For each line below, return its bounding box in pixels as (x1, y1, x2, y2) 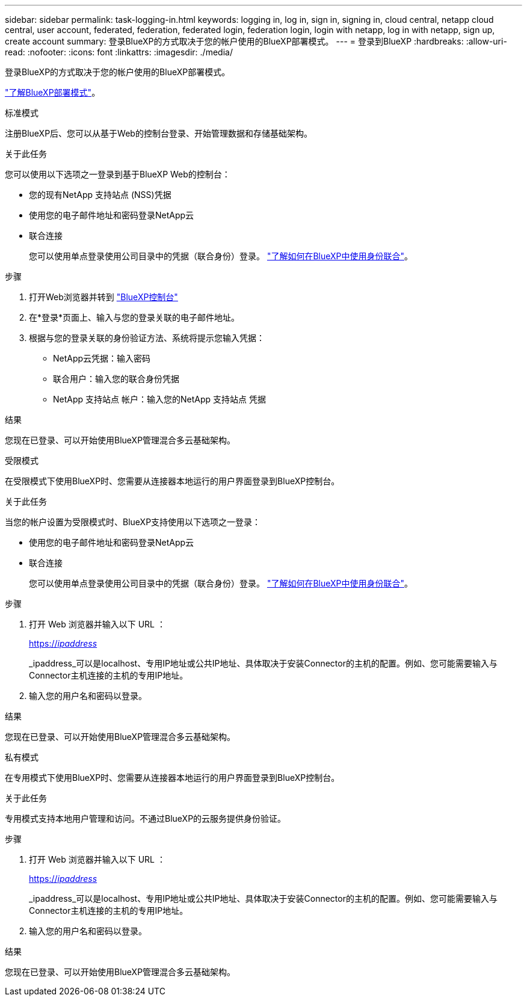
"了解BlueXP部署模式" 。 (5, 87, 100, 97)
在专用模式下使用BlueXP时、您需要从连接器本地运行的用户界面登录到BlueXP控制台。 (5, 772, 340, 783)
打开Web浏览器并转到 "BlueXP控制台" (29, 292, 178, 302)
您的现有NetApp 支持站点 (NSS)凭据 (29, 189, 171, 200)
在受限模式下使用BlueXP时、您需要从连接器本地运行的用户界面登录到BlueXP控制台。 (5, 476, 340, 486)
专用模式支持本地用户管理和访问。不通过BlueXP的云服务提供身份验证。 (5, 813, 286, 824)
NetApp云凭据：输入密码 (53, 353, 151, 363)
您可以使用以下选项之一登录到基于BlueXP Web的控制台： (5, 169, 230, 179)
